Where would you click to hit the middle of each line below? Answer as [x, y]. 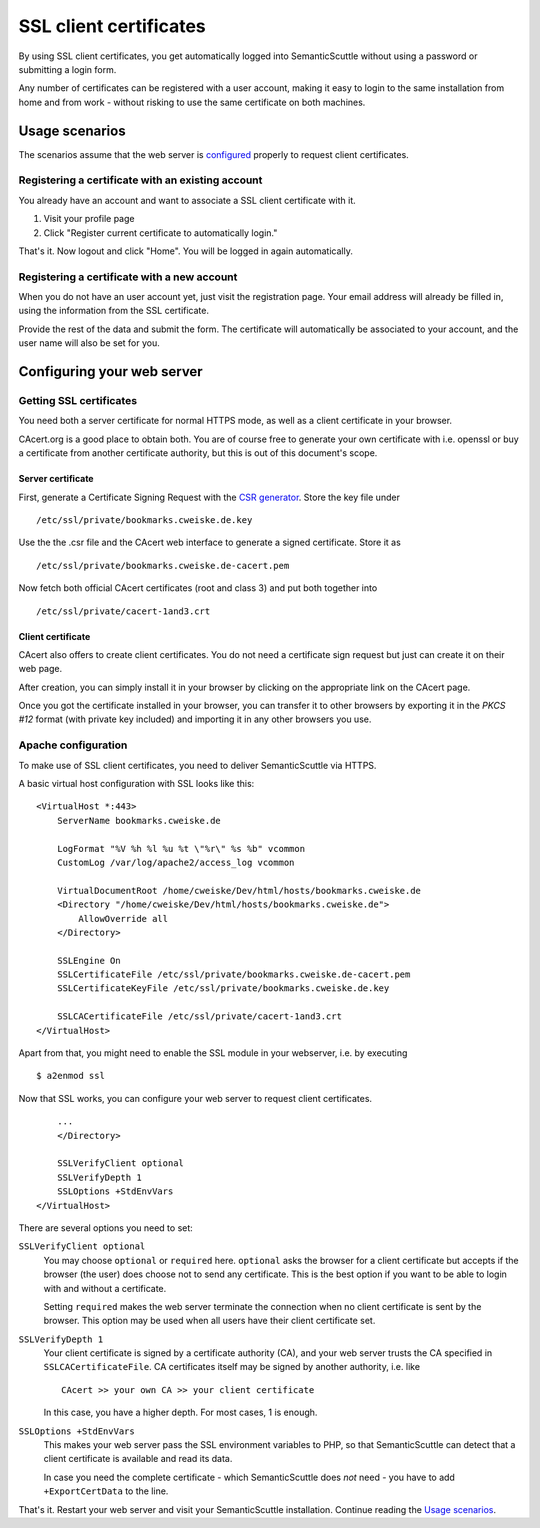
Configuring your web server [111, 371]
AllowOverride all [123, 918]
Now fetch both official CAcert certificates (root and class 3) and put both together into [198, 588]
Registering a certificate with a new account [128, 277]
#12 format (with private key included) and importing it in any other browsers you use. [195, 719]
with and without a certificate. [105, 1288]
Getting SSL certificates [78, 401]
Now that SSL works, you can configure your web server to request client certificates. [195, 1098]
